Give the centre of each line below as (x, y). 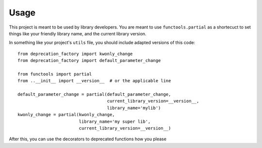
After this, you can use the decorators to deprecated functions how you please (88, 139)
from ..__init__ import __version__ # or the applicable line (94, 81)
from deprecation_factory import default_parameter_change (89, 61)
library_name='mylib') (134, 108)
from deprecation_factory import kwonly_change (75, 54)
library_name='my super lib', (115, 121)
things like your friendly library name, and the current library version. (78, 33)
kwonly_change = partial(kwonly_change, (66, 115)
